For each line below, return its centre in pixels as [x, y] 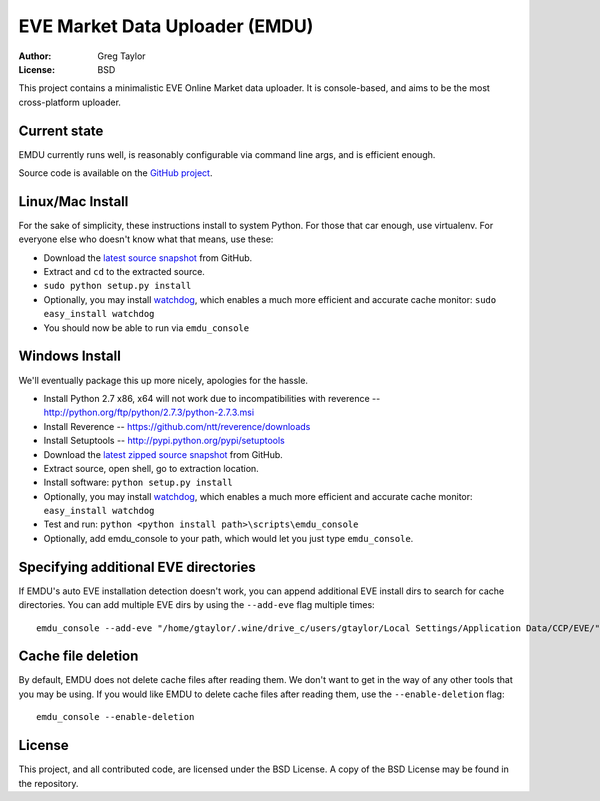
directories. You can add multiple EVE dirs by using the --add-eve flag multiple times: [196, 605]
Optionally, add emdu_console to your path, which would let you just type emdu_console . [228, 538]
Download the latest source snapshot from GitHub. [148, 257]
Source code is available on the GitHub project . [115, 173]
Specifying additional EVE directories [137, 566]
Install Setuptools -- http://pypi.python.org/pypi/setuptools [164, 441]
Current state [61, 130]
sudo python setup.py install [117, 286]
